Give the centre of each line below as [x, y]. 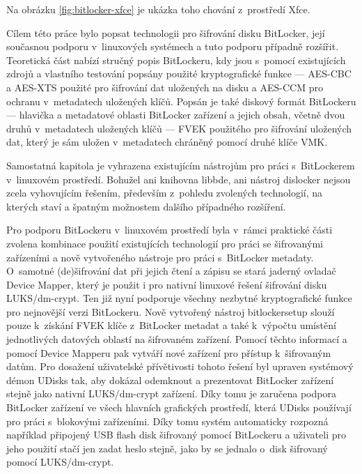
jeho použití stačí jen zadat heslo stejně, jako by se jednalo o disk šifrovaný [167, 448]
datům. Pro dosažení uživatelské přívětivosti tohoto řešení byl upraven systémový [180, 366]
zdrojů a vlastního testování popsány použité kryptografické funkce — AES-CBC [179, 74]
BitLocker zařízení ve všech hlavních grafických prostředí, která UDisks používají [179, 407]
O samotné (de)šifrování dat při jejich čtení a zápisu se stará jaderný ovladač [171, 271]
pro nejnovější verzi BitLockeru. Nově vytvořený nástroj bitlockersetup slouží [171, 311]
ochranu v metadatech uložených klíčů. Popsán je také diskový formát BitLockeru [181, 101]
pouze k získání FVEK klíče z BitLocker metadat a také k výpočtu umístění [171, 325]
